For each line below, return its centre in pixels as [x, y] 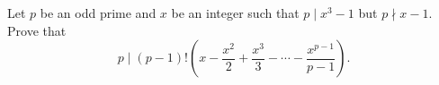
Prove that [37, 30]
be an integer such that [235, 13]
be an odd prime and [98, 13]
